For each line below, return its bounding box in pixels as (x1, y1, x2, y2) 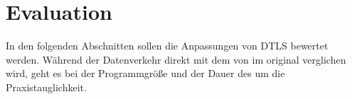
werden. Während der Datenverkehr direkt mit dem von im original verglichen (6, 52, 346, 66)
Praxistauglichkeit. (6, 79, 87, 94)
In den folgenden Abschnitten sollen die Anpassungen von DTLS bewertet (6, 38, 329, 53)
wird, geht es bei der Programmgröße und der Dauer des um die (6, 66, 285, 81)
